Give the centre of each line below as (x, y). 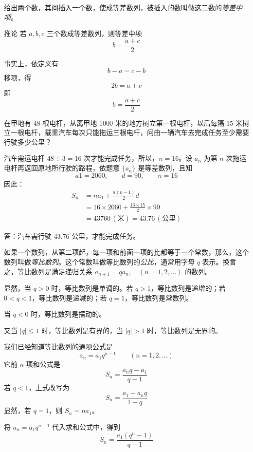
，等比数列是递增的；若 (188, 288)
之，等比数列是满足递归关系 (48, 271)
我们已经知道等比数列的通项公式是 (58, 347)
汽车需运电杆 (24, 158)
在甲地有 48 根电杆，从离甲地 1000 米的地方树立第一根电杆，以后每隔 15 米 (123, 122)
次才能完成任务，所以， (121, 158)
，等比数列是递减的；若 (69, 297)
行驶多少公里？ (28, 141)
